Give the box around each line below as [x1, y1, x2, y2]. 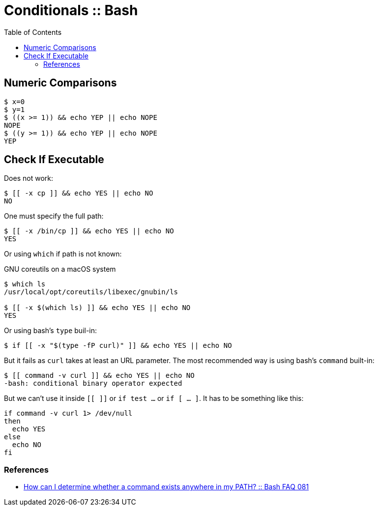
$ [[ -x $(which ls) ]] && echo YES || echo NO [4, 304, 191, 312]
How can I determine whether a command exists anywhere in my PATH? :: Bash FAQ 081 [24, 482, 309, 491]
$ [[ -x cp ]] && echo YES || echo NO [4, 189, 153, 198]
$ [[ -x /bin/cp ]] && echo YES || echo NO [4, 227, 174, 235]
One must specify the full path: [4, 212, 104, 221]
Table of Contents [4, 28, 62, 36]
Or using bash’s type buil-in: [4, 326, 97, 335]
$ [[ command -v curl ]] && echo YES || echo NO [4, 371, 195, 380]
